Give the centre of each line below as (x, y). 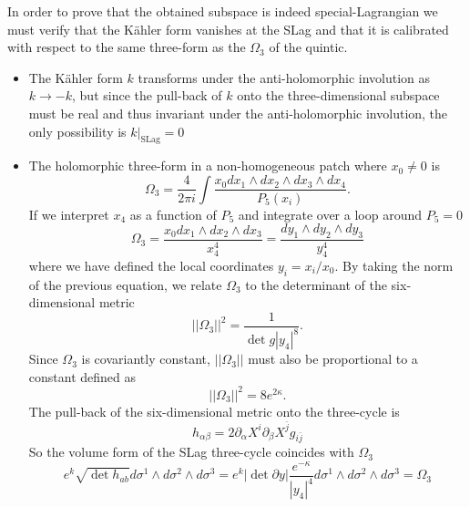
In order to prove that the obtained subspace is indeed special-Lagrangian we (223, 11)
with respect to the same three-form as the (127, 47)
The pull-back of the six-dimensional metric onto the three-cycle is (214, 411)
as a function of (173, 214)
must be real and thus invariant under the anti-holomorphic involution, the (238, 113)
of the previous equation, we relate (125, 284)
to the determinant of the (316, 284)
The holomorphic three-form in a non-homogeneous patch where (208, 166)
